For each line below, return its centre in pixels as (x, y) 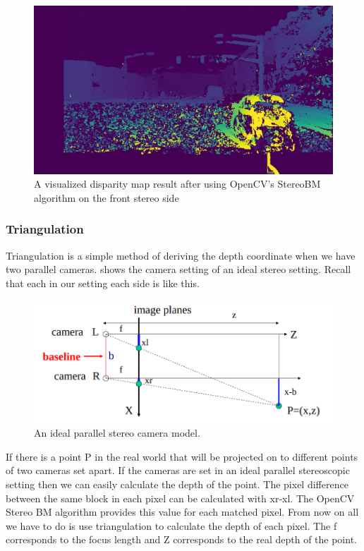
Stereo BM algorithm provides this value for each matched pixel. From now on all (182, 512)
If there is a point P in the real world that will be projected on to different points (182, 456)
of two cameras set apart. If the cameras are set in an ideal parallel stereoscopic (178, 470)
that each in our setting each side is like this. (103, 283)
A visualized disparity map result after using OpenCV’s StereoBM (177, 184)
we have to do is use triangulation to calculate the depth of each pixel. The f (171, 525)
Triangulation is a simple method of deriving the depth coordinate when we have (181, 255)
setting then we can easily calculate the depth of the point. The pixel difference (177, 484)
